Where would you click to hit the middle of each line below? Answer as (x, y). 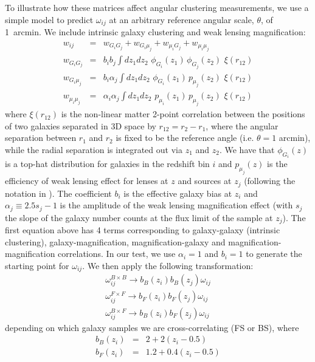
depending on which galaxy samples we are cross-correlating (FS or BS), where (152, 327)
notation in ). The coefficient (58, 193)
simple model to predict (49, 19)
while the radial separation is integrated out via (94, 149)
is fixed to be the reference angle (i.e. (185, 138)
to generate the (274, 254)
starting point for (37, 265)
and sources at (205, 181)
